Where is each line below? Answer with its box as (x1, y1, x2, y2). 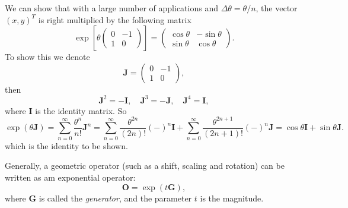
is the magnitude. (200, 191, 264, 204)
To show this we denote (5, 51, 90, 63)
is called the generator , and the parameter (39, 191, 192, 204)
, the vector (256, 2, 298, 14)
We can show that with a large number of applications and (5, 2, 218, 14)
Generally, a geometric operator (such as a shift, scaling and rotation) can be (5, 159, 285, 172)
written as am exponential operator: (5, 171, 136, 183)
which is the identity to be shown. (5, 139, 128, 152)
